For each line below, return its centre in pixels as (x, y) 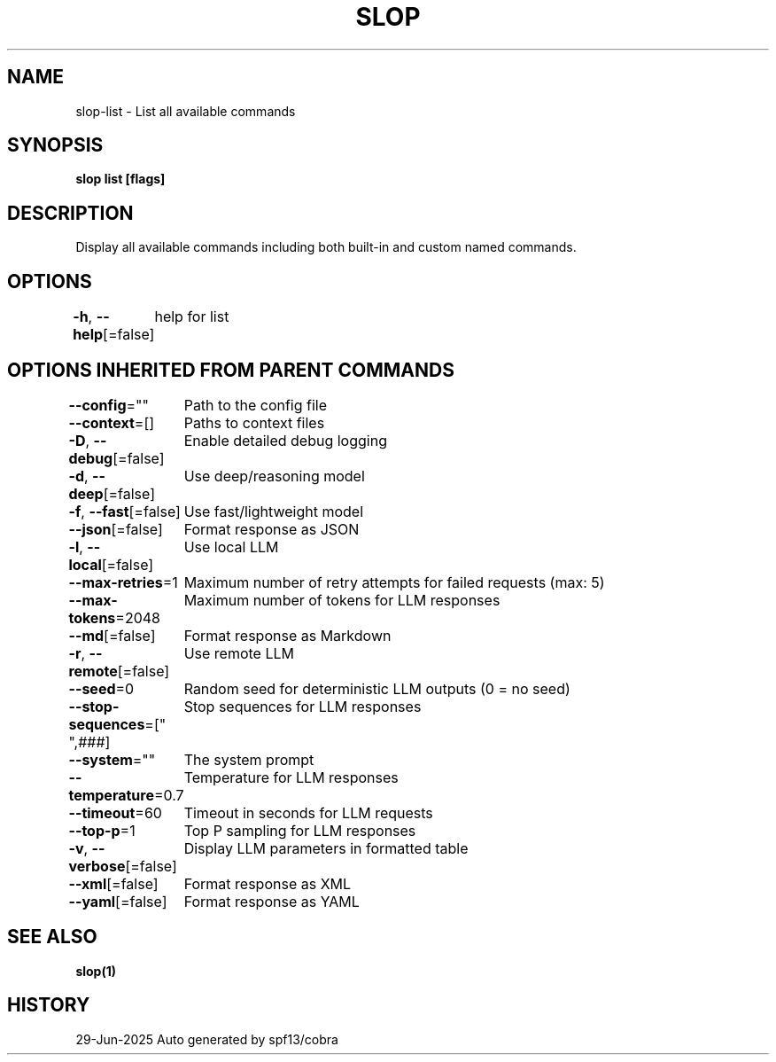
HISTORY (49, 1005)
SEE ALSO (52, 937)
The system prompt (249, 759)
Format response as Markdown (287, 635)
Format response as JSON (272, 529)
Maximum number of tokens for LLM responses (342, 600)
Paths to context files (254, 422)
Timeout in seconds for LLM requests (308, 812)
